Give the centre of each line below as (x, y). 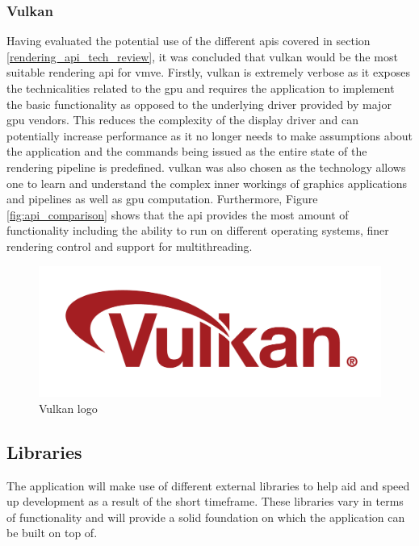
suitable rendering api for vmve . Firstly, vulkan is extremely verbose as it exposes (208, 72)
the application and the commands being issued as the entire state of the (187, 151)
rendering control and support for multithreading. (130, 246)
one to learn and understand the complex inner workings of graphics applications (207, 183)
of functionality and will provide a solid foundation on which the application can (206, 517)
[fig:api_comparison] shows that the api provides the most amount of (178, 214)
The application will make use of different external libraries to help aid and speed (208, 485)
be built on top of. (52, 533)
